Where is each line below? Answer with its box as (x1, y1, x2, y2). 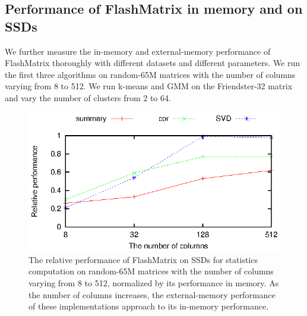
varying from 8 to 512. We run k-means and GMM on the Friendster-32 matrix (5, 80, 293, 92)
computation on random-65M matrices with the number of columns (29, 265, 274, 277)
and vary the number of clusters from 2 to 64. (5, 91, 171, 104)
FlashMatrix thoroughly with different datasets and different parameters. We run (5, 57, 300, 69)
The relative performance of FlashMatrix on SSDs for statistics (29, 253, 258, 265)
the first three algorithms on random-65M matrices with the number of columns (5, 68, 296, 80)
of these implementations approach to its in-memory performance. (29, 300, 269, 312)
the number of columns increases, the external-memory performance (29, 288, 276, 301)
